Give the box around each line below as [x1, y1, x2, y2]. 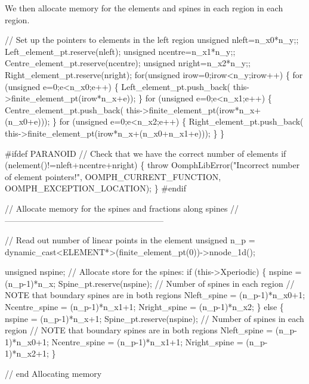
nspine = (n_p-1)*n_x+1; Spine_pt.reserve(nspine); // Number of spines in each [5, 312, 304, 324]
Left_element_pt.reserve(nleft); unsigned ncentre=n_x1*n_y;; [5, 45, 236, 57]
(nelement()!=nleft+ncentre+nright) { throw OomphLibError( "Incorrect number [5, 159, 300, 171]
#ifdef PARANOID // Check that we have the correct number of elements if [5, 147, 286, 159]
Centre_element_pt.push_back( [5, 103, 123, 116]
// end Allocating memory [5, 367, 102, 380]
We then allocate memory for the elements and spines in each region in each [5, 2, 283, 14]
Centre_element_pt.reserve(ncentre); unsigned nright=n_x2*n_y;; [5, 57, 251, 69]
